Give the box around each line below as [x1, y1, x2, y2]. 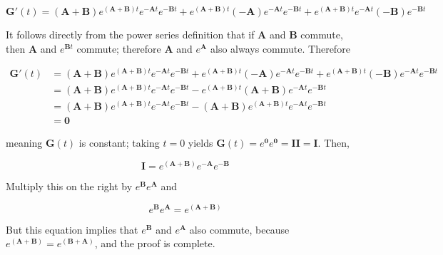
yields [188, 135, 213, 150]
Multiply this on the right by [6, 178, 133, 193]
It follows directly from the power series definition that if [6, 27, 255, 42]
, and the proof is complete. [94, 236, 215, 251]
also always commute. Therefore [210, 41, 350, 56]
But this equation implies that [6, 222, 138, 236]
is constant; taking [78, 135, 160, 150]
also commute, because [189, 222, 290, 236]
